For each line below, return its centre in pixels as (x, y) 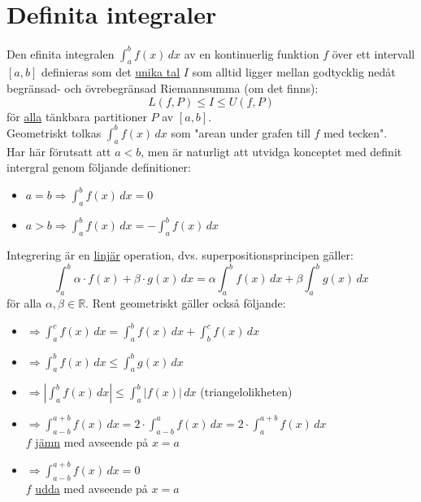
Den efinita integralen (61, 53)
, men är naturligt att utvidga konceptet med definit (271, 151)
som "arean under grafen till (241, 132)
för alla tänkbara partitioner (77, 116)
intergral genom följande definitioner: (99, 167)
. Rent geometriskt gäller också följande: (186, 303)
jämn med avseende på (92, 441)
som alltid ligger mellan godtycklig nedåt (294, 72)
